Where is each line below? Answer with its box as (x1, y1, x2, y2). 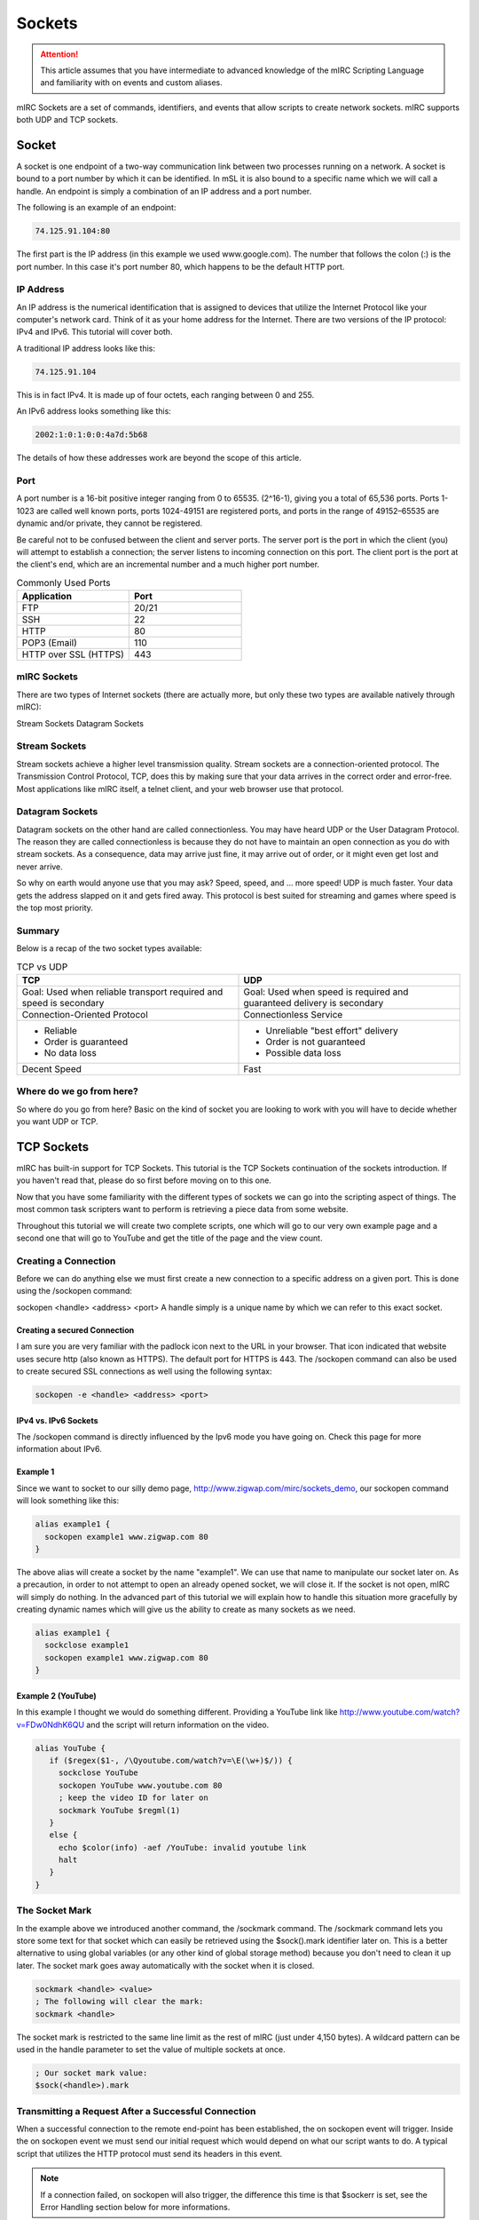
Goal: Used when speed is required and (243, 986, 409, 998)
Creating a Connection (16, 1255, 116, 1267)
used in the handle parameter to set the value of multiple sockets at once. (16, 2043, 286, 2055)
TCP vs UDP (16, 960, 68, 972)
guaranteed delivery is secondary (243, 996, 384, 1009)
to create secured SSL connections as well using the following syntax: (16, 1366, 272, 1376)
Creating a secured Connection (16, 1324, 135, 1336)
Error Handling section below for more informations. (40, 2201, 231, 2212)
